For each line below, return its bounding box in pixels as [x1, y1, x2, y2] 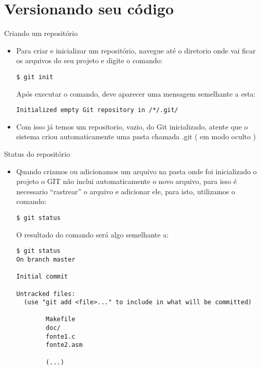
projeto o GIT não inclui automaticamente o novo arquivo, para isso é [16, 176, 237, 187]
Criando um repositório [4, 28, 78, 39]
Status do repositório [4, 149, 70, 159]
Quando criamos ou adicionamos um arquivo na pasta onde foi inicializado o [16, 165, 257, 176]
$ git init [16, 73, 53, 81]
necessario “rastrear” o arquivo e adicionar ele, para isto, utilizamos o [16, 186, 235, 196]
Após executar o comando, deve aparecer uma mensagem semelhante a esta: [16, 88, 256, 99]
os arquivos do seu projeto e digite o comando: [16, 55, 163, 66]
